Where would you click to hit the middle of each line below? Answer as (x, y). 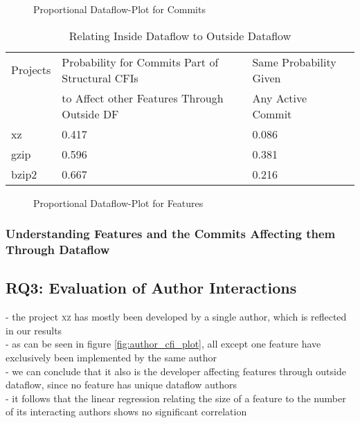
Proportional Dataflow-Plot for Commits (119, 9)
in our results (34, 330)
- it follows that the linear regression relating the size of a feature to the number (176, 398)
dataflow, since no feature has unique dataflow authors (121, 385)
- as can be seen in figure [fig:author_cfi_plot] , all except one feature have (163, 344)
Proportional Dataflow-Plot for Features (118, 202)
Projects (31, 70)
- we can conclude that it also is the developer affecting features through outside (176, 371)
